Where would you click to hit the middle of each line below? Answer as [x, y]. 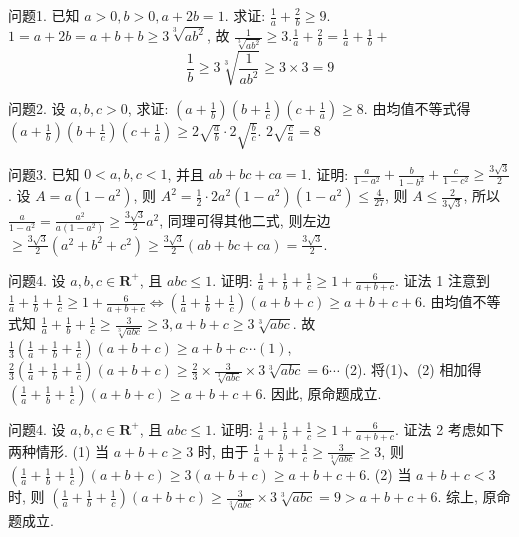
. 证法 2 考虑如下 [449, 428]
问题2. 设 [37, 108]
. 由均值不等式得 [417, 108]
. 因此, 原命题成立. [322, 392]
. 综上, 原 [467, 496]
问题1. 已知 [44, 15]
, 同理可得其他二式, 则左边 [245, 219]
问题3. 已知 [44, 173]
